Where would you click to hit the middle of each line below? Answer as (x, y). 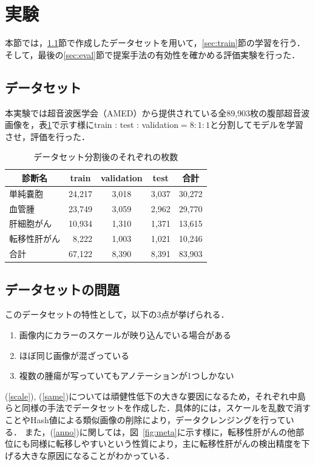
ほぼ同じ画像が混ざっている (74, 355)
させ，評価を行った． (47, 136)
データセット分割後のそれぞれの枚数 (106, 157)
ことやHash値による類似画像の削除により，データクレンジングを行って (145, 419)
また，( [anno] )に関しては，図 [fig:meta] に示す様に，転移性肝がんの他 (160, 431)
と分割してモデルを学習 (257, 125)
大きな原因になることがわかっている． (98, 455)
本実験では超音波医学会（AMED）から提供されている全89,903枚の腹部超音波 (157, 112)
